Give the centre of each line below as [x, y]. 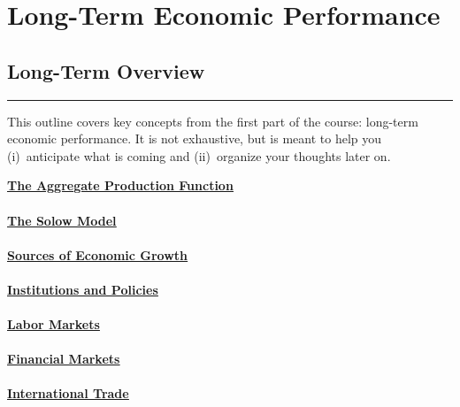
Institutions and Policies [83, 289]
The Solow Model [62, 220]
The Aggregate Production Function [120, 185]
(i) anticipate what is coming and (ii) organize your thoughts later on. [199, 155]
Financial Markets [64, 359]
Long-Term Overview [106, 70]
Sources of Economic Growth [98, 254]
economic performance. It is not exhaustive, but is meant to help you [195, 138]
